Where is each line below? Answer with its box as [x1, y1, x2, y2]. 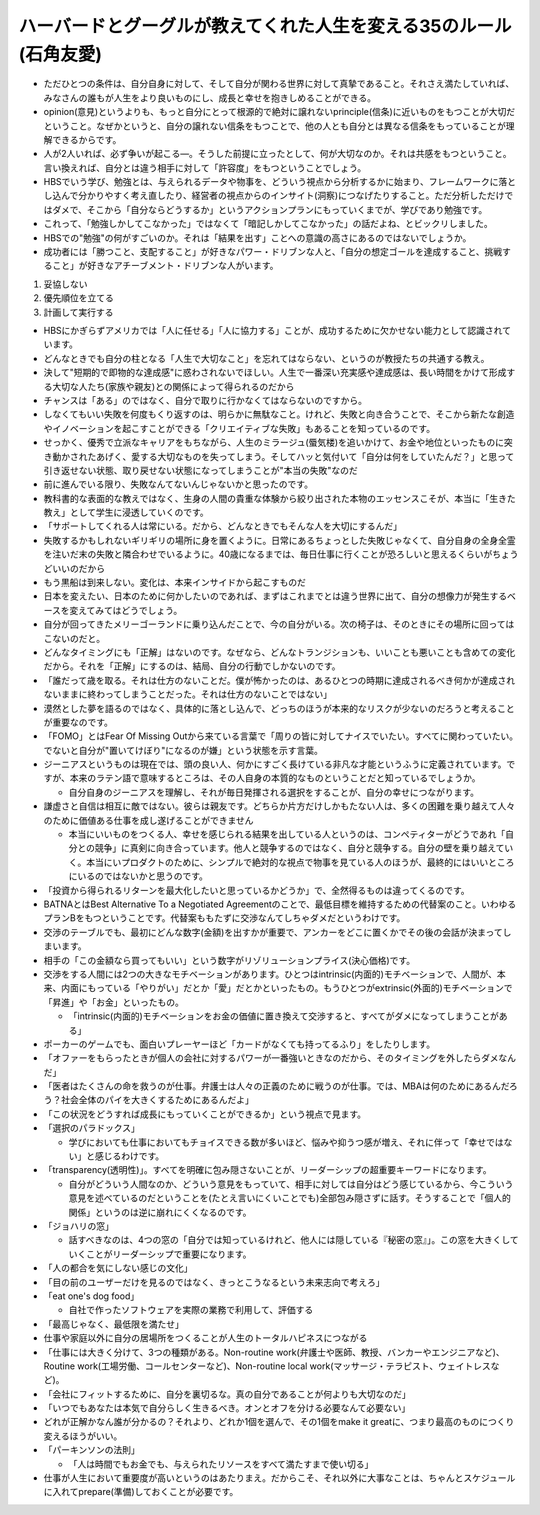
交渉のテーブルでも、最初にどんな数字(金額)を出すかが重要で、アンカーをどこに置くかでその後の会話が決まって [43, 926, 504, 938]
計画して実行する [43, 306, 114, 318]
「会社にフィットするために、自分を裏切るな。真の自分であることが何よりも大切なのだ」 [43, 1388, 411, 1400]
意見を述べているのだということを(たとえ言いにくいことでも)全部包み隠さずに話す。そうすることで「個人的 [68, 1192, 512, 1204]
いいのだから [51, 562, 105, 574]
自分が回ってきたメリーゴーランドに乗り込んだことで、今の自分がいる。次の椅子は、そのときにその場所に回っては [43, 618, 515, 630]
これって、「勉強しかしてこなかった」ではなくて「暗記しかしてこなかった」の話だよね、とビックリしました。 [43, 218, 494, 230]
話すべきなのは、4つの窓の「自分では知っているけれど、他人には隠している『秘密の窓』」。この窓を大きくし [68, 1234, 510, 1246]
